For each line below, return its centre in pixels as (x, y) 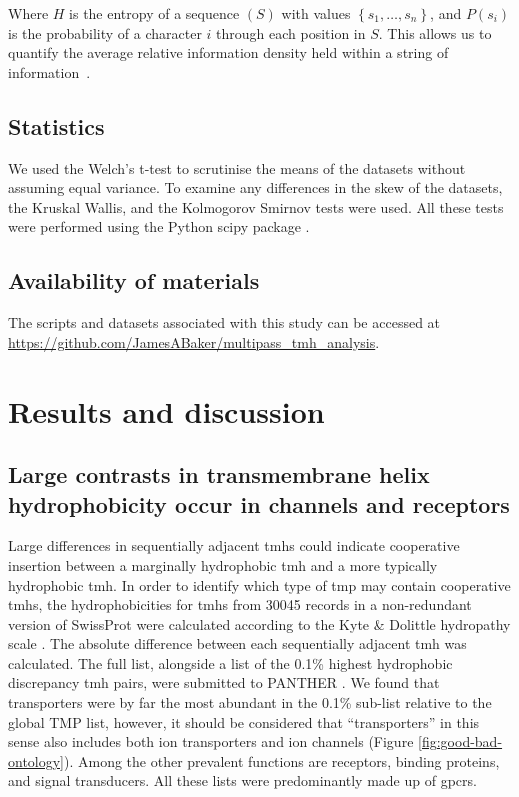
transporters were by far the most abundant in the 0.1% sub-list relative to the (250, 702)
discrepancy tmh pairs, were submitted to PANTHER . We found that (224, 682)
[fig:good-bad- (460, 741)
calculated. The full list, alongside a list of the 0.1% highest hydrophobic (230, 662)
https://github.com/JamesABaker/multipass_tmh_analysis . (194, 341)
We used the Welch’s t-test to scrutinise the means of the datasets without (237, 167)
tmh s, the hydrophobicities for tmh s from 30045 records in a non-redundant (240, 604)
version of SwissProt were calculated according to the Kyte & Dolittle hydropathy (259, 623)
